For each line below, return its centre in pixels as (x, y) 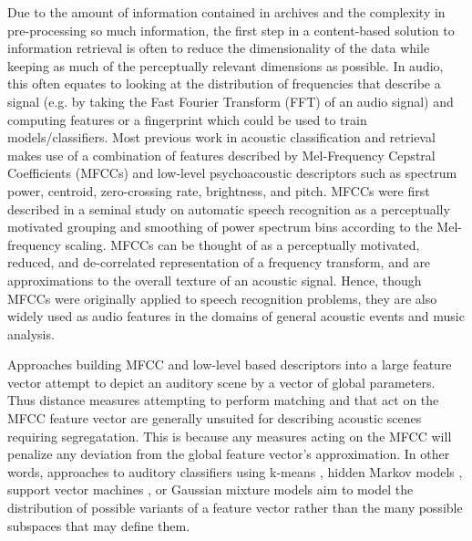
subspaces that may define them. (99, 525)
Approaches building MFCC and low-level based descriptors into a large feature (230, 364)
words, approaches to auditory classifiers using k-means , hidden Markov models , (235, 471)
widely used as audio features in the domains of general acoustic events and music (236, 316)
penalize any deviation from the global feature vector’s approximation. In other (229, 454)
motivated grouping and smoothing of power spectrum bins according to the (220, 227)
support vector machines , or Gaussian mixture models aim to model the (210, 489)
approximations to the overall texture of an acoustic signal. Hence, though (215, 280)
